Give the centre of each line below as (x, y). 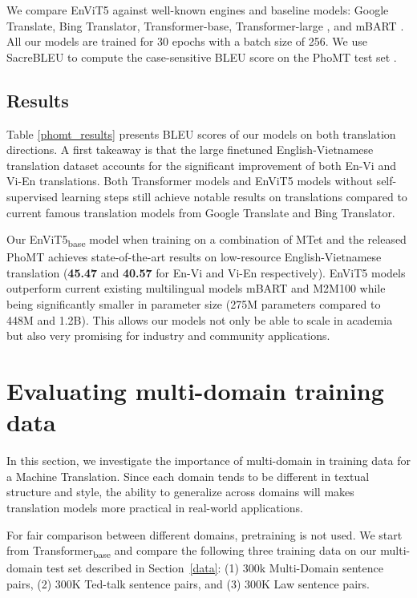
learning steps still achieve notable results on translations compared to (234, 196)
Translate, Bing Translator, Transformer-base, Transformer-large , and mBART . (205, 25)
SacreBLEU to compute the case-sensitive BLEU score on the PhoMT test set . (202, 57)
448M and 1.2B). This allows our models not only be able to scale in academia (200, 319)
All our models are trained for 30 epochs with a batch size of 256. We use (187, 41)
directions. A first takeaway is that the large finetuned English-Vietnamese (190, 149)
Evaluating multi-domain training (195, 391)
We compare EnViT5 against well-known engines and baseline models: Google (198, 10)
